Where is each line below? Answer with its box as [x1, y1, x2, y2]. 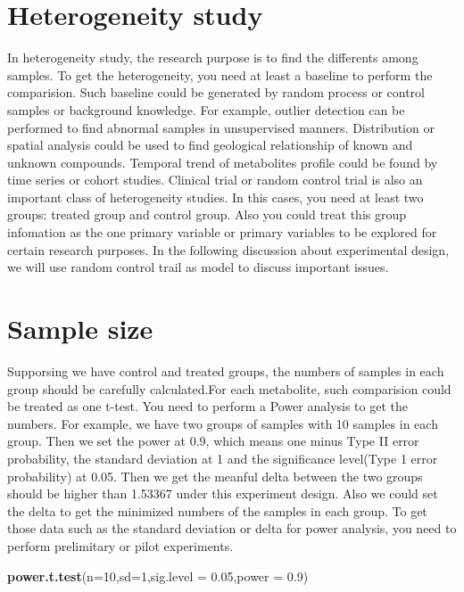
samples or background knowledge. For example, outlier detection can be [7, 100, 405, 119]
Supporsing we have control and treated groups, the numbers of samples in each [7, 361, 444, 380]
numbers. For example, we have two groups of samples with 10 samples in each [7, 414, 438, 432]
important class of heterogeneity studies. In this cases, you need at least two [7, 187, 424, 206]
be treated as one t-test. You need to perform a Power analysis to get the [7, 397, 408, 415]
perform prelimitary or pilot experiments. [7, 536, 234, 555]
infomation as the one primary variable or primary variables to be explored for [7, 223, 437, 242]
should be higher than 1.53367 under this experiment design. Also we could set [7, 484, 438, 503]
